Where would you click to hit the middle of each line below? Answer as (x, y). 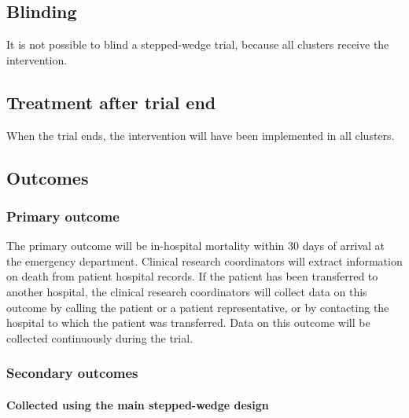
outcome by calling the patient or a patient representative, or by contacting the (198, 307)
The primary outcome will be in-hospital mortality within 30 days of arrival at (196, 246)
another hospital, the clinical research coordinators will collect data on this (187, 291)
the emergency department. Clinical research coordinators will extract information (204, 260)
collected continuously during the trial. (100, 337)
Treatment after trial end (111, 102)
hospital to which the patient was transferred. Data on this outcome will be (188, 323)
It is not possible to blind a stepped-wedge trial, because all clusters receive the (198, 44)
